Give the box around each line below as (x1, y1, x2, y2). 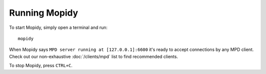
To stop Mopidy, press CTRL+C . (9, 63, 72, 69)
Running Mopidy (9, 7, 78, 18)
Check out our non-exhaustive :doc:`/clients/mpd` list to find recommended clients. (9, 53, 178, 59)
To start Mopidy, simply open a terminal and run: (9, 25, 108, 30)
